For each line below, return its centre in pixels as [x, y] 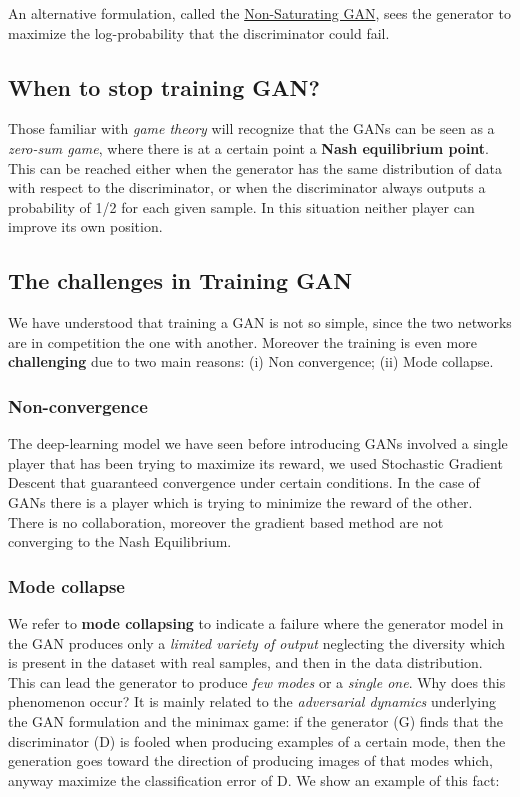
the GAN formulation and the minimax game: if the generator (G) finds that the [256, 720]
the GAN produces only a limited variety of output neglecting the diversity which [257, 642]
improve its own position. [85, 226]
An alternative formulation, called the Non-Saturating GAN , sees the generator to [259, 13]
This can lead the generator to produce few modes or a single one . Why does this [257, 681]
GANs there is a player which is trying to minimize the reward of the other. [240, 501]
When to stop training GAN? [164, 86]
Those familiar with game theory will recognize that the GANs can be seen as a [251, 128]
